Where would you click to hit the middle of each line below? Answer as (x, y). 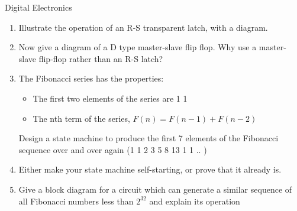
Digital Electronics (38, 7)
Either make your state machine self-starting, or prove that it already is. (150, 169)
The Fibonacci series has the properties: (91, 78)
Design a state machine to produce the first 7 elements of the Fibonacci (148, 138)
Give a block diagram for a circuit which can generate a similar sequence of (155, 189)
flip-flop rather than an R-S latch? (101, 58)
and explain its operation (195, 201)
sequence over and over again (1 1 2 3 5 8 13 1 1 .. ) (113, 149)
